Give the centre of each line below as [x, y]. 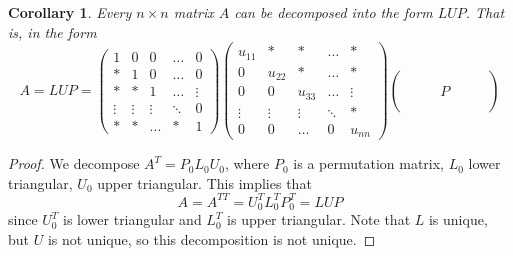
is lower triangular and [132, 219]
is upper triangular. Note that [319, 219]
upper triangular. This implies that [204, 182]
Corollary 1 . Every [70, 12]
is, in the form [52, 31]
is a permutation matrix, [369, 163]
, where [247, 163]
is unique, [458, 219]
